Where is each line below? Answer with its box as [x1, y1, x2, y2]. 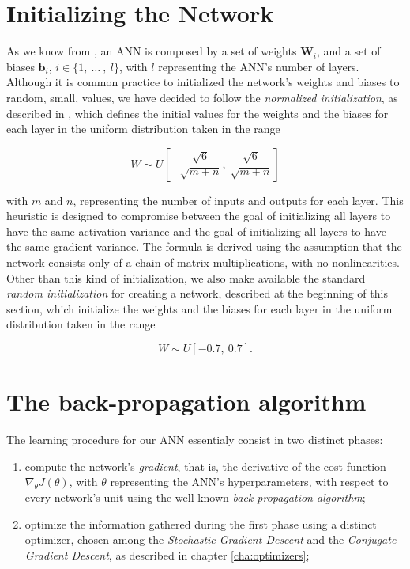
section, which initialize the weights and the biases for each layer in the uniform [6, 300, 393, 317]
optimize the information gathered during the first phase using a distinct [24, 515, 377, 532]
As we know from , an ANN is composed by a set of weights [6, 43, 297, 59]
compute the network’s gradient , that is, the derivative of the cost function [24, 457, 386, 474]
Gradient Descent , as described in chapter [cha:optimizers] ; [24, 546, 310, 563]
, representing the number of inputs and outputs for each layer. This [73, 192, 404, 208]
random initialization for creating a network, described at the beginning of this [6, 285, 388, 302]
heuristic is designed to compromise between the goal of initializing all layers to [6, 207, 391, 224]
